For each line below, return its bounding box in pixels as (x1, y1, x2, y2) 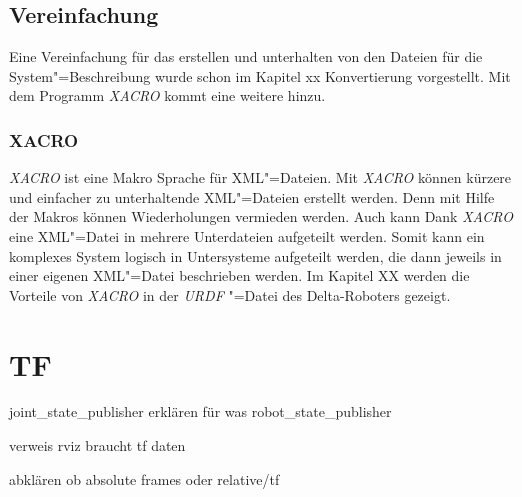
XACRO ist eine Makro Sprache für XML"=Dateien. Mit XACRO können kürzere (9, 167, 512, 188)
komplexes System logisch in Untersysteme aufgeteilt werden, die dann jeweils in (9, 245, 502, 266)
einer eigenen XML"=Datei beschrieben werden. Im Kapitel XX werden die (9, 265, 470, 286)
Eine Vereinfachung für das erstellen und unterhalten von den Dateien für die (9, 46, 483, 67)
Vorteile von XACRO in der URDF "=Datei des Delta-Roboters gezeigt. (9, 284, 451, 305)
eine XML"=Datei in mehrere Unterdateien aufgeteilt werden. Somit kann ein (9, 225, 485, 246)
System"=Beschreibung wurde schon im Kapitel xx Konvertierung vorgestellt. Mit (9, 65, 511, 86)
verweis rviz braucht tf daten (9, 435, 186, 456)
